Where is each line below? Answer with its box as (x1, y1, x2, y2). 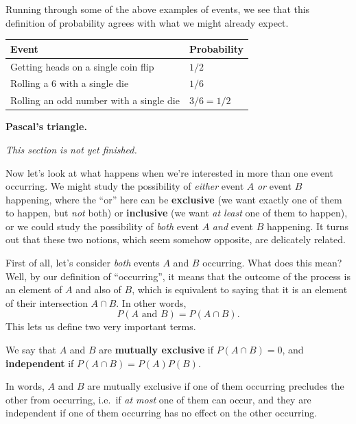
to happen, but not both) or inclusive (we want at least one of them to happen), (5, 205, 348, 220)
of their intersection (5, 295, 88, 310)
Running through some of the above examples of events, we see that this (5, 2, 310, 16)
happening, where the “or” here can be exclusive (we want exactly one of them (5, 192, 342, 206)
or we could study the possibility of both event (5, 219, 200, 233)
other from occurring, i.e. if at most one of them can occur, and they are (5, 392, 311, 406)
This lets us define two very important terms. (5, 319, 196, 334)
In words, (5, 379, 45, 393)
